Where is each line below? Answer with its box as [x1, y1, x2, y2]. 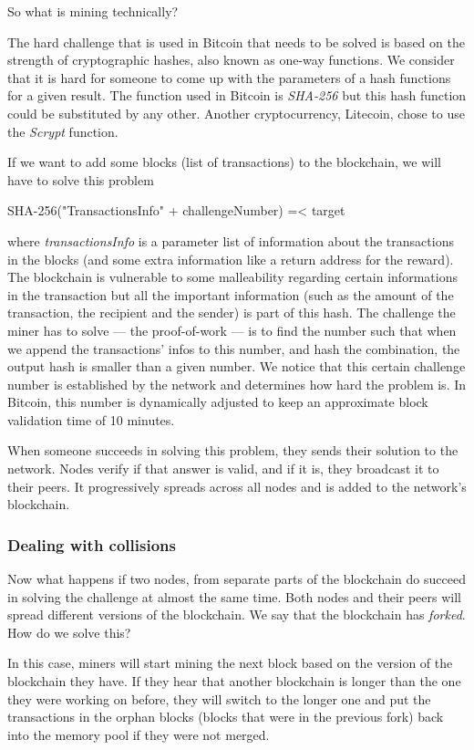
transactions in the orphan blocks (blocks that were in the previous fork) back [7, 707, 444, 726]
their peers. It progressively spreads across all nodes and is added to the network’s [7, 476, 467, 495]
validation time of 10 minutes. [7, 410, 175, 429]
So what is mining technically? [7, 2, 179, 20]
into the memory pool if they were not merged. [7, 724, 270, 744]
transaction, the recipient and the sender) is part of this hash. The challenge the [7, 303, 456, 322]
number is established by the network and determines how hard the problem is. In [7, 374, 467, 393]
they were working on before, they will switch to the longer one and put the [7, 689, 431, 708]
